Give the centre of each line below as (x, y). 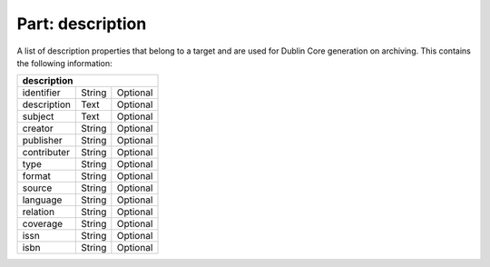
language (42, 200)
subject (38, 116)
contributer (46, 153)
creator (38, 129)
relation (38, 212)
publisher (42, 141)
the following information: (64, 63)
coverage (43, 224)
